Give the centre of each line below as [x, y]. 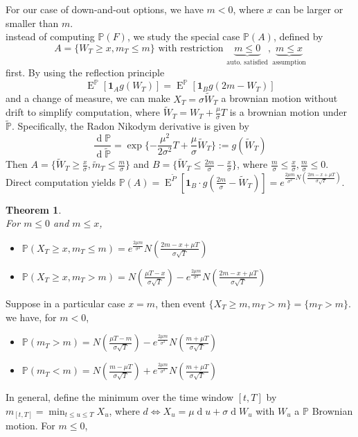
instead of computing [50, 36]
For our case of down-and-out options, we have [105, 9]
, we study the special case [184, 36]
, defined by [298, 36]
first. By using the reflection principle [85, 72]
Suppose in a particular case [65, 303]
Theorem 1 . [34, 209]
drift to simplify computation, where [83, 112]
